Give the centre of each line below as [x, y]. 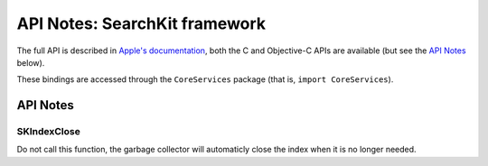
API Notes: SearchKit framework [141, 23]
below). [31, 62]
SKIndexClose [48, 132]
